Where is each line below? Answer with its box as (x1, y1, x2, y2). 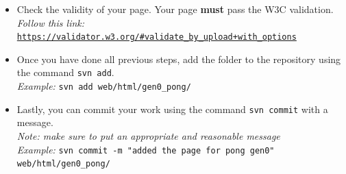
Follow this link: (16, 15, 85, 29)
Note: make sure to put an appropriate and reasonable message (16, 129, 280, 142)
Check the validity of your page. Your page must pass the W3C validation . (16, 2, 334, 16)
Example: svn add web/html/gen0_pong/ (16, 79, 191, 93)
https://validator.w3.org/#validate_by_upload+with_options (16, 32, 297, 42)
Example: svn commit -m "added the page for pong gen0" (16, 142, 275, 156)
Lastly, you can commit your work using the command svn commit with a (16, 101, 328, 116)
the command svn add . (16, 65, 114, 79)
